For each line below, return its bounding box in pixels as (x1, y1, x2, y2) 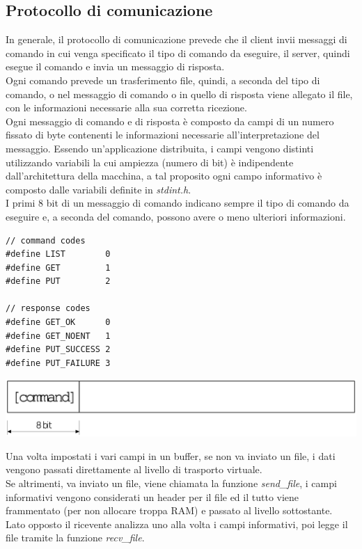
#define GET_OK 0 (6, 317, 111, 328)
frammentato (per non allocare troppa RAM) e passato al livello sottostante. (6, 503, 333, 518)
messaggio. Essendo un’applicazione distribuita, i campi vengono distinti (6, 141, 314, 155)
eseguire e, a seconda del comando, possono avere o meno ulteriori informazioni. (6, 209, 346, 223)
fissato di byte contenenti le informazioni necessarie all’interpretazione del (6, 127, 320, 142)
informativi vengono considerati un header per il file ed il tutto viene (6, 489, 299, 504)
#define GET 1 (6, 262, 111, 273)
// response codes (6, 303, 90, 314)
